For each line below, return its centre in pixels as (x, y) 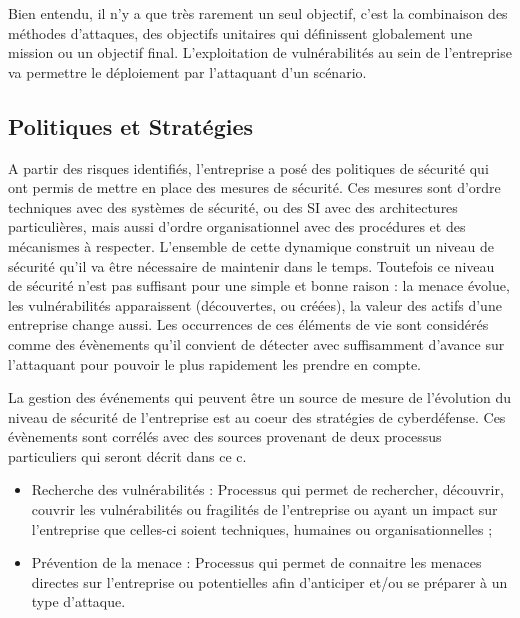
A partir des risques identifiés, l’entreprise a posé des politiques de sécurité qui (248, 167)
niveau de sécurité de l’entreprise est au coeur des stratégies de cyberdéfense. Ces (257, 416)
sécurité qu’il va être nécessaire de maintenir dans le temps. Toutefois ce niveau (251, 265)
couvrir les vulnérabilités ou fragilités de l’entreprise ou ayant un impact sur (264, 509)
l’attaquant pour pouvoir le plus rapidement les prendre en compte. (214, 363)
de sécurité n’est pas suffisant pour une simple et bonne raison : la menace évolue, (259, 285)
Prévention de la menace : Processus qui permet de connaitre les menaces (256, 562)
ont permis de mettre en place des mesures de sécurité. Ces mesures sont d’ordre (254, 187)
